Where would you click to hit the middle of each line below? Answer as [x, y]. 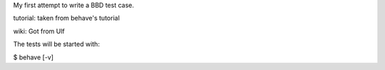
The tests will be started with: [56, 44]
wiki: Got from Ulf [39, 31]
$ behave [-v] [33, 57]
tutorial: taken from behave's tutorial [67, 18]
